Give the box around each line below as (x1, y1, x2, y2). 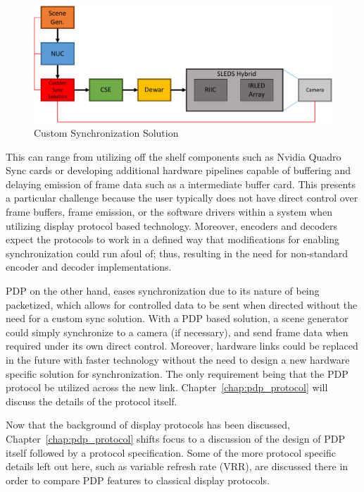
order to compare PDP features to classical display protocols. (6, 472, 270, 487)
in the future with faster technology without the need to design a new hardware (6, 352, 350, 367)
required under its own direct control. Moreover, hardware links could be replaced (6, 338, 358, 353)
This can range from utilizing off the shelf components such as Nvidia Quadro (6, 149, 341, 164)
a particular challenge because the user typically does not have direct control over (6, 190, 358, 205)
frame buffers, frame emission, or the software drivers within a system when (6, 204, 332, 219)
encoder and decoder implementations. (6, 259, 172, 274)
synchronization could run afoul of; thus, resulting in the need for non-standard (6, 245, 348, 260)
